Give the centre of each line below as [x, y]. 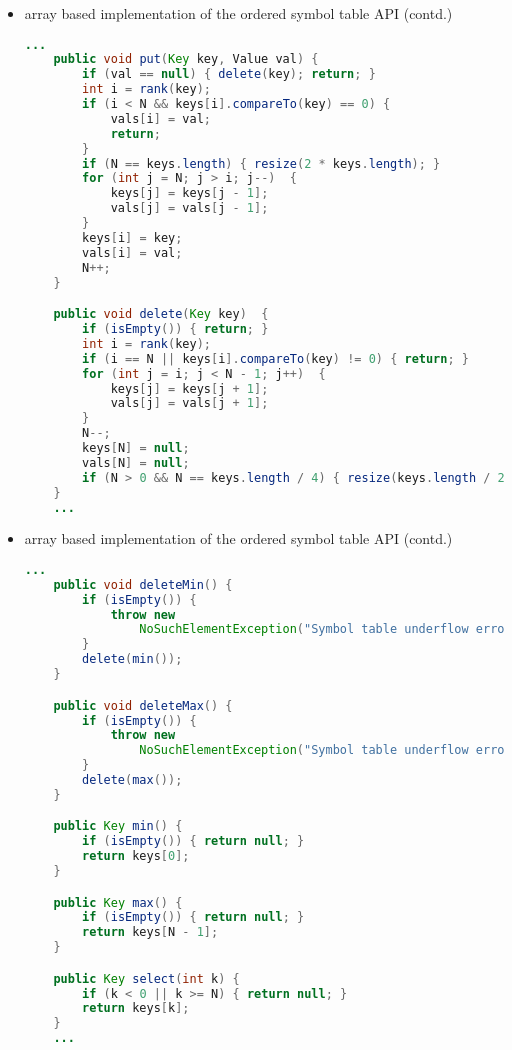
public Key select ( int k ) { [146, 978]
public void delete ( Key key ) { [161, 314]
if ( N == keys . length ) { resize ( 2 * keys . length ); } [261, 163]
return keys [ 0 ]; [136, 856]
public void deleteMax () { [143, 705]
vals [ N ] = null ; [136, 462]
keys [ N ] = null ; [136, 448]
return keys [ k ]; [136, 1008]
